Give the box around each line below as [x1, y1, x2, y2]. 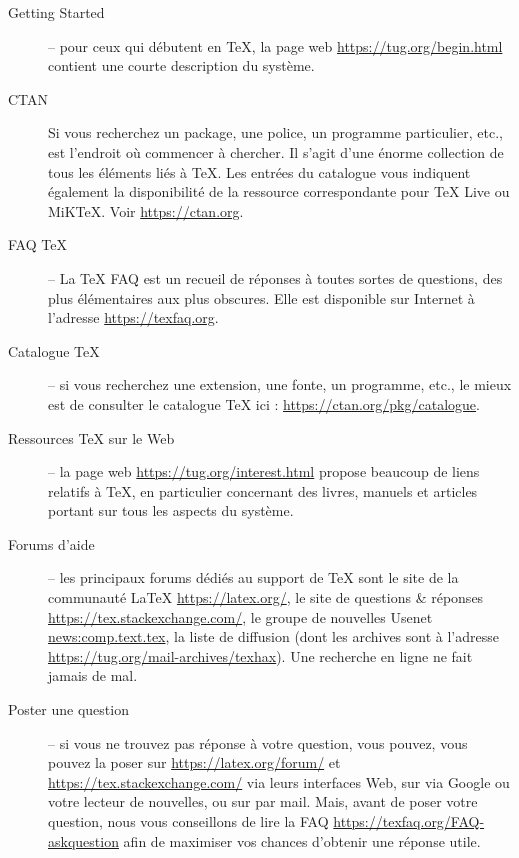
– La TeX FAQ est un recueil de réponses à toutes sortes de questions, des [48, 267, 503, 288]
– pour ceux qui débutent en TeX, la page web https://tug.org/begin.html [48, 35, 503, 56]
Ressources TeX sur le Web [8, 427, 175, 448]
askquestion [48, 830, 119, 851]
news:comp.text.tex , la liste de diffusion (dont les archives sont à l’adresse [48, 626, 499, 647]
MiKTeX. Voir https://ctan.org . [48, 200, 244, 221]
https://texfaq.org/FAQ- [333, 811, 485, 831]
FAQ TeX [8, 234, 67, 255]
